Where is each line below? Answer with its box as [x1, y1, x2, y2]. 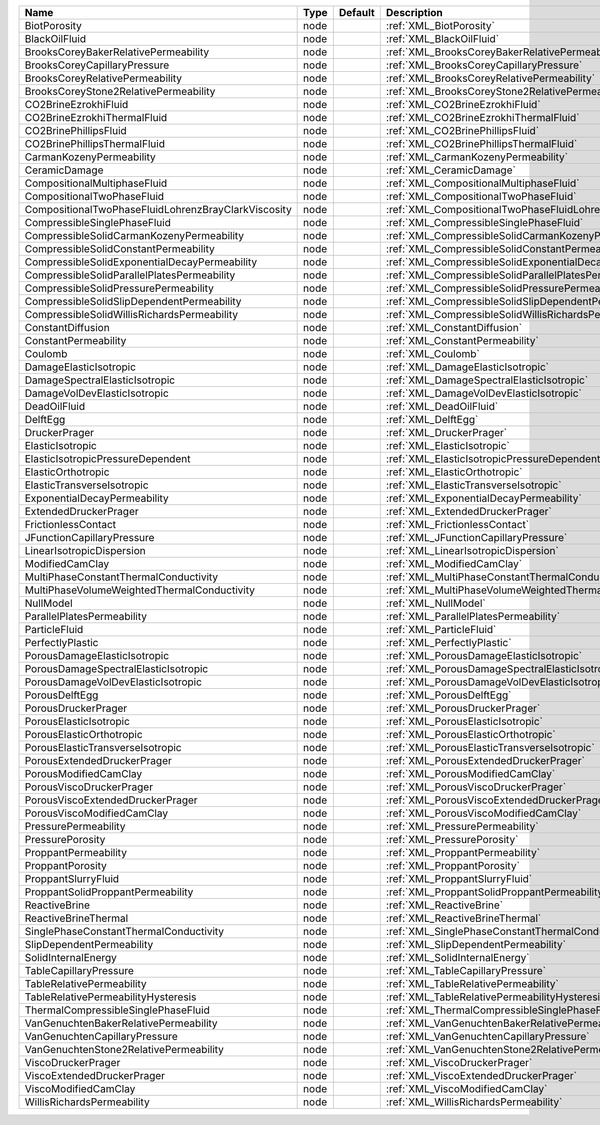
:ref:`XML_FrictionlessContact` [385, 518, 530, 531]
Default [338, 6, 375, 19]
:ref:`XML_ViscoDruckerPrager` [385, 1056, 533, 1069]
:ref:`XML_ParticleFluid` [385, 623, 497, 636]
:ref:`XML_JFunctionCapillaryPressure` [385, 531, 568, 544]
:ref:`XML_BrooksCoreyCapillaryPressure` [385, 58, 583, 72]
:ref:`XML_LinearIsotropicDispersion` [385, 544, 559, 557]
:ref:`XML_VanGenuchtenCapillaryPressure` [385, 1030, 590, 1043]
